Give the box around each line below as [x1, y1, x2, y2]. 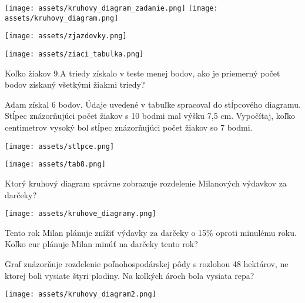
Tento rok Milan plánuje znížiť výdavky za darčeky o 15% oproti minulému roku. [5, 226, 297, 238]
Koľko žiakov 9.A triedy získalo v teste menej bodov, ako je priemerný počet [5, 66, 280, 79]
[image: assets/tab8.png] [5, 160, 106, 169]
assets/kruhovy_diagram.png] [5, 14, 119, 22]
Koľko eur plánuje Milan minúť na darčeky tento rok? [5, 238, 198, 250]
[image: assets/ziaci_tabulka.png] [5, 49, 144, 58]
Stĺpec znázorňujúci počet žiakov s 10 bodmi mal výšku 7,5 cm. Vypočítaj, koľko [5, 109, 296, 122]
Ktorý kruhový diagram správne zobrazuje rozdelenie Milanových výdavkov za [5, 177, 287, 189]
